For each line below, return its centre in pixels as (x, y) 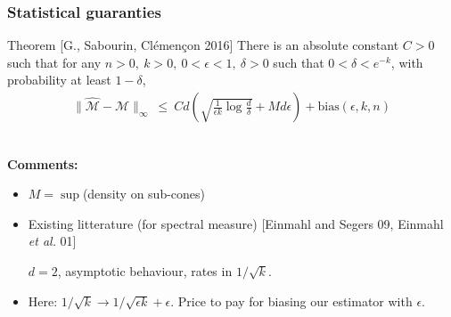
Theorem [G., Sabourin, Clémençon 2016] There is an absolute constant (203, 45)
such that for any (54, 62)
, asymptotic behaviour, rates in (145, 271)
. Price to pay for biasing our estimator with (291, 301)
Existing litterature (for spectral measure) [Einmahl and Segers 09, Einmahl (236, 223)
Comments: (43, 163)
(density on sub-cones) (144, 194)
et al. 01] (52, 241)
